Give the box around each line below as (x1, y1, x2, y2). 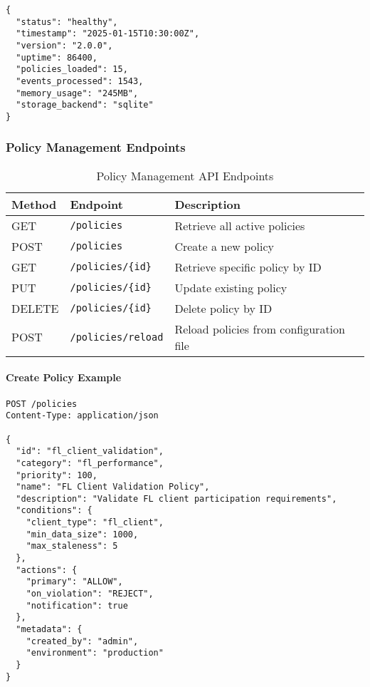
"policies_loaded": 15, (16, 64, 128, 75)
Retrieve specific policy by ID (174, 258, 322, 275)
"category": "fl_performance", (16, 458, 164, 468)
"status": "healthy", (16, 16, 118, 27)
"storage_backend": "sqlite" (16, 100, 154, 110)
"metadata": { (16, 624, 83, 635)
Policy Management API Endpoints (96, 167, 274, 184)
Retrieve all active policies (174, 217, 305, 234)
